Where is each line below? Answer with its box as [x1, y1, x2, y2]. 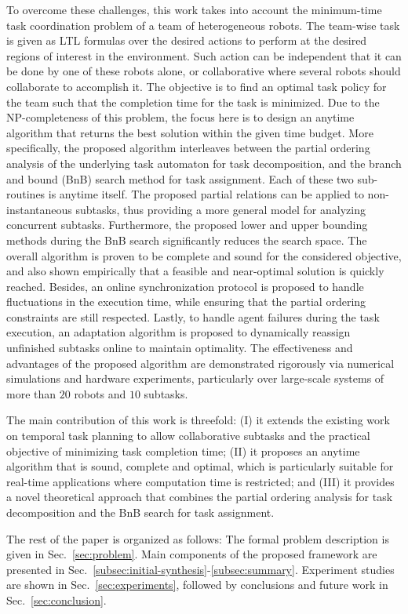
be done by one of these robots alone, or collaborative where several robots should [6, 63, 401, 79]
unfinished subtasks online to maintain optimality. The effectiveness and [6, 340, 353, 356]
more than [6, 385, 56, 401]
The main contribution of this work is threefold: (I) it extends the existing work [6, 412, 390, 428]
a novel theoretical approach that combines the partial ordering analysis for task [6, 489, 393, 505]
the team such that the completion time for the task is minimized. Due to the [6, 93, 380, 110]
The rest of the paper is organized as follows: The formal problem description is [6, 530, 389, 547]
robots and [74, 385, 126, 401]
